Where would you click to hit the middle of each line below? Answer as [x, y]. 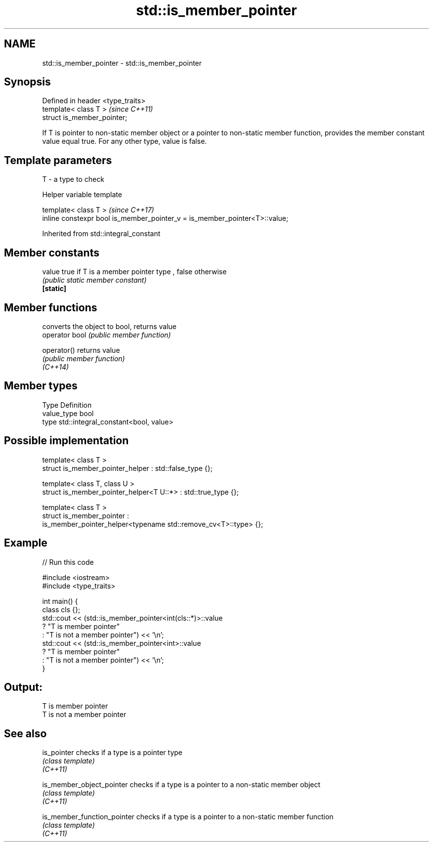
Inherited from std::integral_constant [101, 234]
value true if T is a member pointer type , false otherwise [134, 272]
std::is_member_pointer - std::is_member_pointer [122, 63]
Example [26, 543]
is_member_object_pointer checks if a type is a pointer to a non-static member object [181, 785]
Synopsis [27, 82]
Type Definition [67, 405]
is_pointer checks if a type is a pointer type [112, 753]
